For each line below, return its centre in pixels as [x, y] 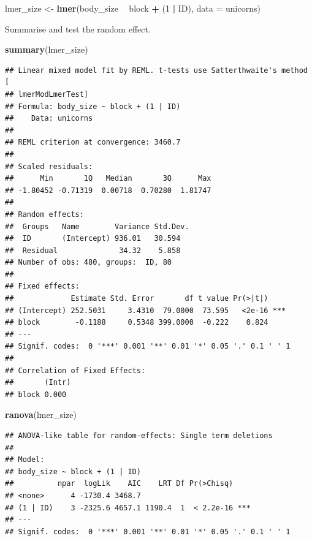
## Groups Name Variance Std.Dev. [97, 226]
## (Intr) [38, 383]
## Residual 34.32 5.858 [93, 250]
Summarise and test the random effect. [78, 28]
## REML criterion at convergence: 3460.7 [93, 142]
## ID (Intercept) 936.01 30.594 [93, 239]
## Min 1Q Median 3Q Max [108, 179]
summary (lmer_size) [47, 49]
